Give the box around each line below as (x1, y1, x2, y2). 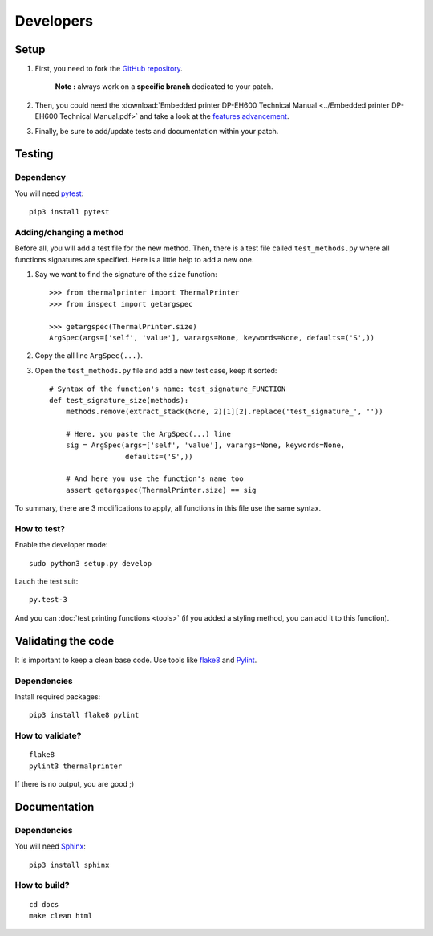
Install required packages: (14, 691, 101, 702)
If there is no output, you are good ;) (14, 779, 135, 788)
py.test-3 (29, 595, 67, 604)
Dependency (14, 172, 67, 183)
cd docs (29, 900, 59, 909)
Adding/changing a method (14, 226, 124, 238)
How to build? (14, 880, 70, 891)
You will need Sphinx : (14, 841, 86, 851)
